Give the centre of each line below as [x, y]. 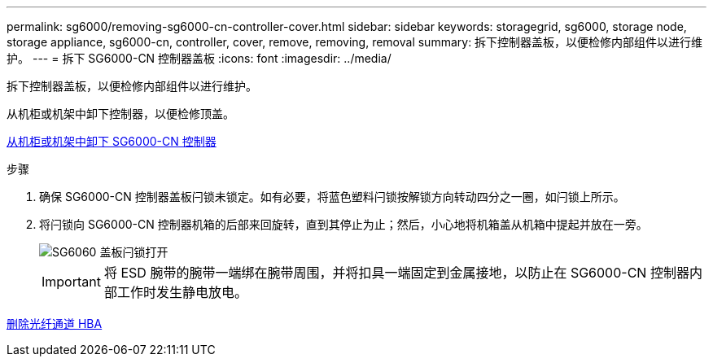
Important [71, 282]
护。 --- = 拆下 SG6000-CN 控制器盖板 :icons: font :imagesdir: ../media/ [199, 58]
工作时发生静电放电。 [182, 292]
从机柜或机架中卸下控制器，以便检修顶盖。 [120, 114]
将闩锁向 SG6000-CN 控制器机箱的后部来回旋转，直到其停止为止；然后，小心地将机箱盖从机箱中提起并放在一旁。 [343, 224]
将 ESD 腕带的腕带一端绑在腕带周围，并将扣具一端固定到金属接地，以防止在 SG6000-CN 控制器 [396, 273]
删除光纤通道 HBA [55, 324]
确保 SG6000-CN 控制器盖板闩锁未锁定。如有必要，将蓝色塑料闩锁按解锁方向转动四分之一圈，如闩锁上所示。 [332, 197]
